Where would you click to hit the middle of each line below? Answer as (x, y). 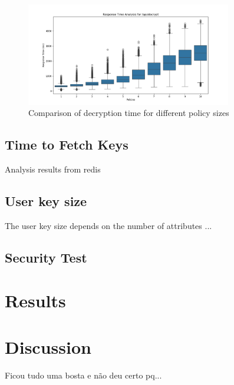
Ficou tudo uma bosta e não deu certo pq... (83, 375)
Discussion (48, 346)
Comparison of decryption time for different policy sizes (129, 113)
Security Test (46, 257)
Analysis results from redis (53, 169)
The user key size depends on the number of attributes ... (108, 225)
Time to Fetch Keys (67, 145)
